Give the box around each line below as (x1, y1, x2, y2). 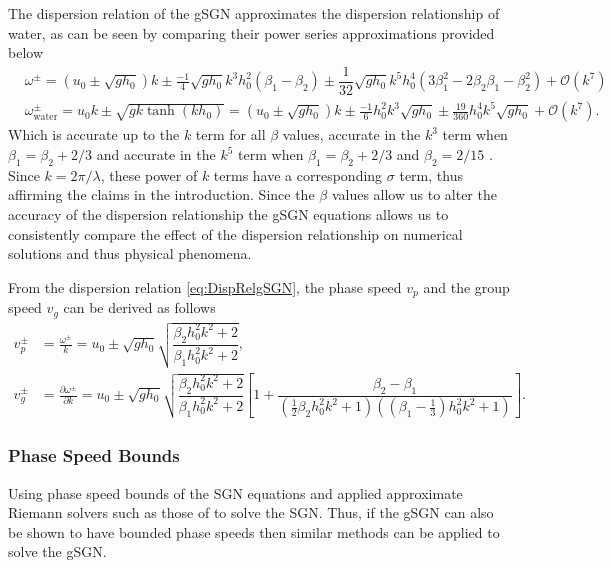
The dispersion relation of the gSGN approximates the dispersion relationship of (8, 3, 500, 23)
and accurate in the (96, 144, 216, 164)
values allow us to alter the (331, 184, 497, 205)
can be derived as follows (63, 297, 216, 318)
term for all (195, 124, 266, 145)
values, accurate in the (282, 124, 421, 145)
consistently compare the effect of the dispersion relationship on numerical (8, 223, 463, 244)
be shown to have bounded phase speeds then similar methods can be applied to (8, 521, 500, 542)
